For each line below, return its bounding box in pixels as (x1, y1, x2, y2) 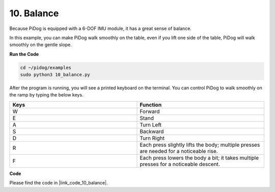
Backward (140, 127, 164, 135)
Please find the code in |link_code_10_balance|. (9, 180, 108, 186)
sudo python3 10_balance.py (20, 72, 90, 78)
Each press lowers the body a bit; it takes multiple (140, 154, 259, 161)
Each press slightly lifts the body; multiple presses (140, 141, 260, 148)
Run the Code (9, 51, 39, 57)
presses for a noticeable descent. (140, 161, 220, 168)
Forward (140, 108, 160, 115)
